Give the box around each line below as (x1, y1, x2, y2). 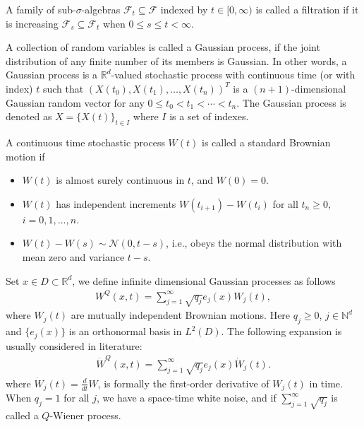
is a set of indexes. (169, 109, 249, 124)
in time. (309, 375, 343, 390)
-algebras (81, 2, 121, 16)
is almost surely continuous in (56, 172, 185, 187)
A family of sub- (6, 2, 76, 16)
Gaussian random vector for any (6, 95, 145, 110)
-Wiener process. (49, 407, 121, 422)
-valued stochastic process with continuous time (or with (111, 67, 356, 82)
